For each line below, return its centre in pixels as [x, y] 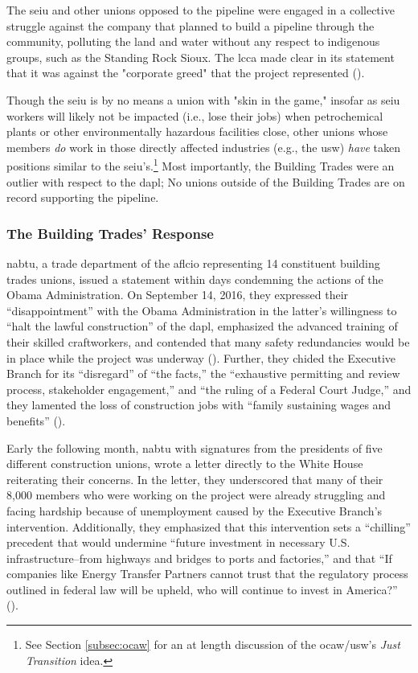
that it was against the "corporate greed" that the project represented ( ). [186, 73]
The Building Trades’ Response [110, 233]
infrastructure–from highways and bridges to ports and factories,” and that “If [199, 558]
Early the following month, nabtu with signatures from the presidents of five [195, 447]
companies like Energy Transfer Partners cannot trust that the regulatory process [207, 574]
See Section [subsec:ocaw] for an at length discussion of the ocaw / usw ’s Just [213, 644]
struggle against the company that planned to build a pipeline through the [191, 25]
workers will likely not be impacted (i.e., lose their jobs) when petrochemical [195, 115]
